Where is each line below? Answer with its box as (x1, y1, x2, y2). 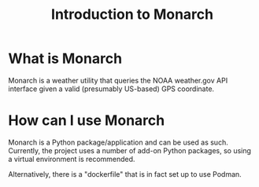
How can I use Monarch (8, 112, 165, 130)
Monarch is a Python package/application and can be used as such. (8, 137, 228, 147)
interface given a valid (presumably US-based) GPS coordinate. (8, 84, 215, 93)
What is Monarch (8, 49, 123, 68)
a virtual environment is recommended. (8, 154, 135, 163)
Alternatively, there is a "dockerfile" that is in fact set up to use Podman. (8, 169, 242, 178)
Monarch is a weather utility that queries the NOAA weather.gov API (8, 75, 228, 85)
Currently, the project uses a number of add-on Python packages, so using (8, 145, 252, 155)
